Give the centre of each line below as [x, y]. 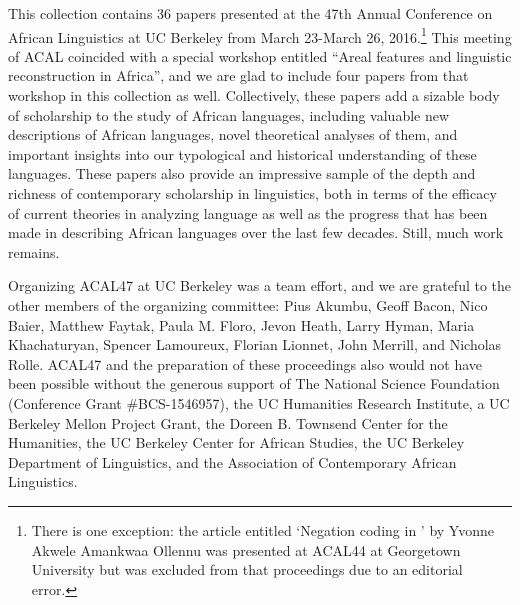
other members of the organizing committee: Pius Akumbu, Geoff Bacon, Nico [248, 304]
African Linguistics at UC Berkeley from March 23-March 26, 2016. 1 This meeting [260, 35]
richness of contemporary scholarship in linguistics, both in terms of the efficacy [252, 193]
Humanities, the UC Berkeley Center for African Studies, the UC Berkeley [236, 442]
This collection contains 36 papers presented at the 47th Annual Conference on [250, 13]
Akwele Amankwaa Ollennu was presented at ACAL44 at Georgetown [246, 549]
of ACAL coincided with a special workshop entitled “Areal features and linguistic [260, 55]
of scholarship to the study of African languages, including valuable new [229, 114]
